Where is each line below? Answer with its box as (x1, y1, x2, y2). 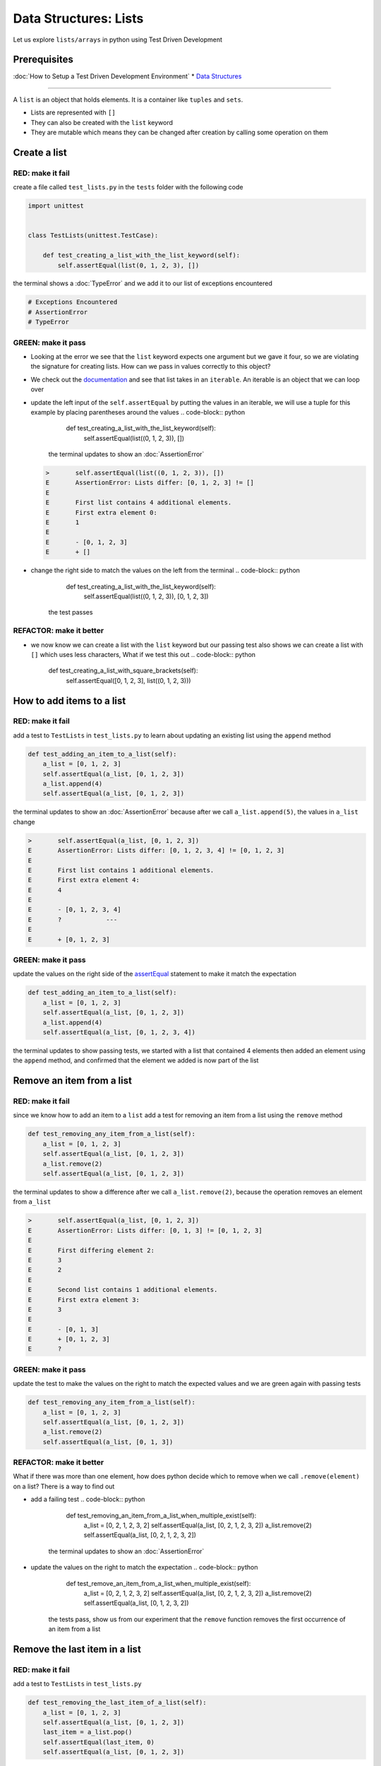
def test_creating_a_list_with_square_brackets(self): (48, 666, 198, 675)
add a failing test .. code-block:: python (30, 1495, 145, 1504)
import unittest (28, 202, 85, 210)
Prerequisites (13, 54, 73, 66)
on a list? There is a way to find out (13, 1482, 115, 1491)
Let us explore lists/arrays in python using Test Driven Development (13, 35, 222, 44)
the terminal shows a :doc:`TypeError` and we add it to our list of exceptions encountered (13, 279, 273, 288)
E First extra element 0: (45, 509, 158, 516)
